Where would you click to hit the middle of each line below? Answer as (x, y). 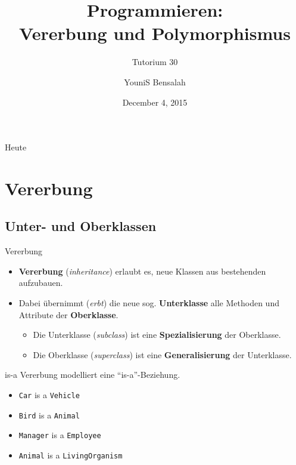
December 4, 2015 (155, 102)
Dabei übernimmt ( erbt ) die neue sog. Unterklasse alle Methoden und (149, 303)
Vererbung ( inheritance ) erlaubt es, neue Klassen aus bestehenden (142, 271)
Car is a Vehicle (49, 395)
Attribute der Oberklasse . (68, 314)
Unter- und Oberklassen (81, 226)
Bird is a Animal (49, 415)
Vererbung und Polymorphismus (155, 33)
